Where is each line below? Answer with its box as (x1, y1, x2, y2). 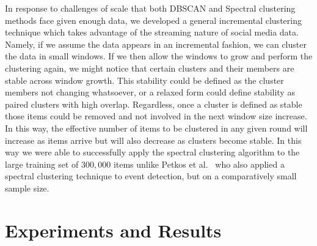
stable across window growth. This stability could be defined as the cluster (5, 73, 284, 86)
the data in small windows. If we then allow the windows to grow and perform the (5, 50, 313, 62)
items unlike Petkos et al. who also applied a (113, 157, 285, 170)
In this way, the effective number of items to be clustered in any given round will (5, 121, 308, 134)
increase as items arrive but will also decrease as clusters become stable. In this (5, 133, 302, 146)
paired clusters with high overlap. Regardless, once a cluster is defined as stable (5, 97, 302, 110)
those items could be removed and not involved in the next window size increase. (5, 110, 307, 122)
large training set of (5, 157, 79, 170)
